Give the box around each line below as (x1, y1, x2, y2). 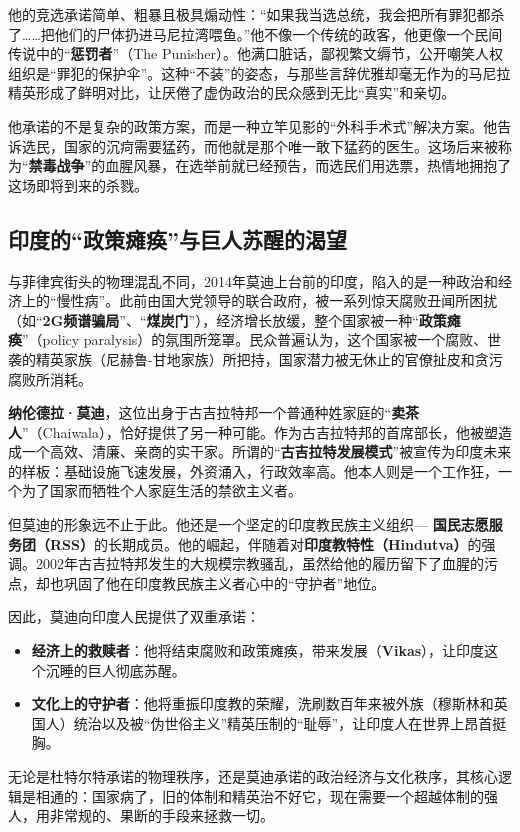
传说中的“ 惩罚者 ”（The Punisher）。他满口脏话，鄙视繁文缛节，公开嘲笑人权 (8, 43, 503, 64)
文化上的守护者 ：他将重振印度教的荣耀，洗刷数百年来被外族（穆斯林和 (31, 693, 494, 714)
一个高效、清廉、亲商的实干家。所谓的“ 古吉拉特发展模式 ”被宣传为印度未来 (21, 441, 512, 462)
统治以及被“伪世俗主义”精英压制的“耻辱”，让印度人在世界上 (73, 712, 465, 733)
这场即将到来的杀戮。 (8, 174, 148, 195)
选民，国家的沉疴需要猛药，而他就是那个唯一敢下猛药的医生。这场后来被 (21, 135, 498, 156)
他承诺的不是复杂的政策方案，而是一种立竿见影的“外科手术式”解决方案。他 (8, 115, 498, 136)
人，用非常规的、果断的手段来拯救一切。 (8, 805, 274, 826)
